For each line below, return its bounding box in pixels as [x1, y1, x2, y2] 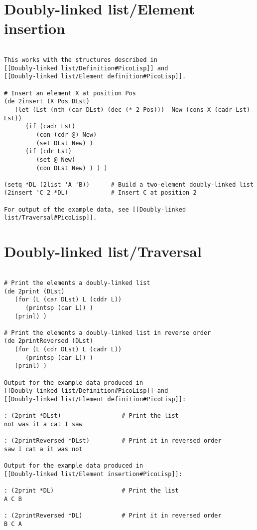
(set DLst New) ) [36, 139, 93, 147]
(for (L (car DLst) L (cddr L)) [14, 296, 122, 303]
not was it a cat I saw [4, 421, 83, 428]
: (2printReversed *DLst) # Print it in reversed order [4, 437, 222, 445]
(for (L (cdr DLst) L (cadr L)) [14, 346, 122, 353]
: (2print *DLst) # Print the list [4, 412, 179, 420]
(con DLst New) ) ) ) [36, 164, 108, 172]
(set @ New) [36, 156, 76, 163]
